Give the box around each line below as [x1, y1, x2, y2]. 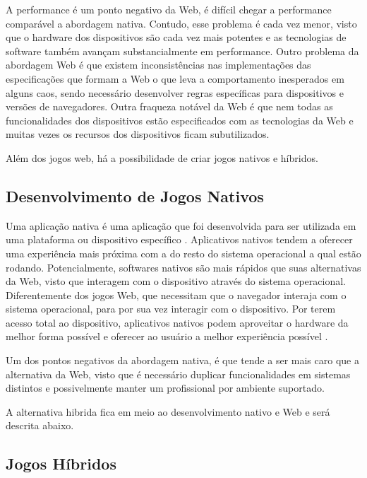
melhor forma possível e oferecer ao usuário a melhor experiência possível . [6, 329, 328, 344]
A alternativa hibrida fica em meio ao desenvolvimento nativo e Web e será [6, 404, 330, 419]
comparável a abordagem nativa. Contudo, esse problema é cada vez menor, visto [6, 16, 357, 30]
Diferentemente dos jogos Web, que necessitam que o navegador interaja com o [6, 287, 347, 302]
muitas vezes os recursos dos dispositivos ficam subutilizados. [6, 127, 270, 141]
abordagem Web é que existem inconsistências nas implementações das [6, 57, 311, 72]
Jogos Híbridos [6, 453, 116, 474]
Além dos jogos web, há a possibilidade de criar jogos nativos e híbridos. [6, 150, 318, 165]
